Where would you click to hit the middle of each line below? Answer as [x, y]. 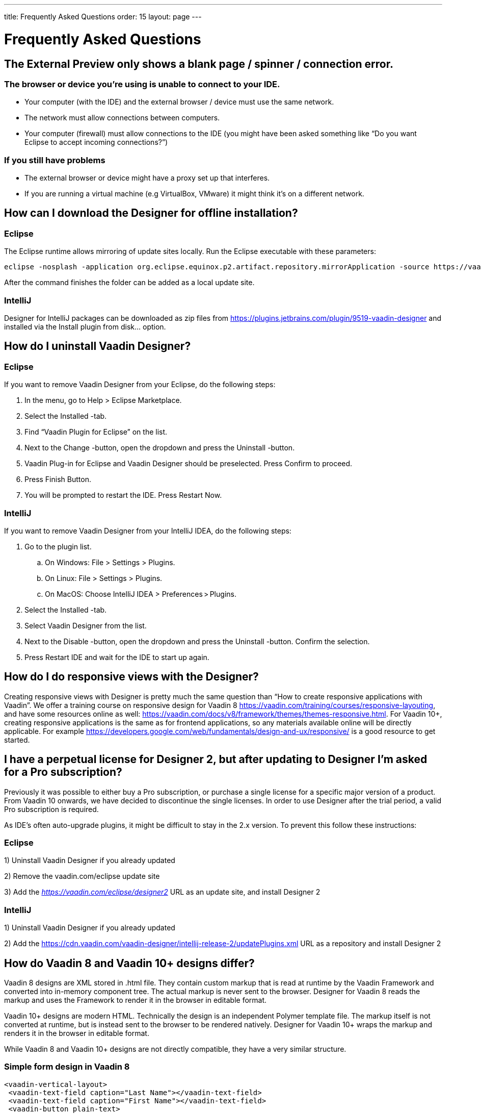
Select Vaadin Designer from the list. [86, 625]
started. [17, 740]
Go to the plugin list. [58, 546]
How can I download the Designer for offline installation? [151, 213]
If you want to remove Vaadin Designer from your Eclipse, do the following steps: [140, 385]
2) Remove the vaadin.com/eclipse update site [82, 876]
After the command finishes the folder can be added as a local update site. [129, 283]
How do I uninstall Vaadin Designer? [98, 346]
